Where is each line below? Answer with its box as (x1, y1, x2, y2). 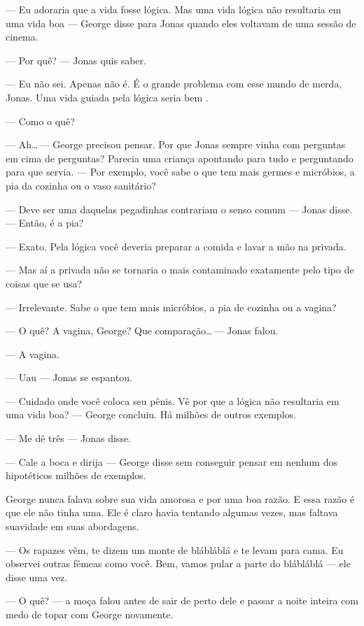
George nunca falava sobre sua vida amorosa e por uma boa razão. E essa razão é (6, 491, 355, 506)
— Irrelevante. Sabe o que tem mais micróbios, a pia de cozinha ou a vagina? (6, 299, 337, 314)
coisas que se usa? (6, 276, 83, 290)
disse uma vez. (6, 569, 68, 584)
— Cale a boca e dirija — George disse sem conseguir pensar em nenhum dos (6, 454, 337, 469)
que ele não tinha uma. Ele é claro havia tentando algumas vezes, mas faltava (6, 505, 338, 520)
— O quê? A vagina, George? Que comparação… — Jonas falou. (6, 323, 279, 338)
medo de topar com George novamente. (6, 607, 174, 621)
